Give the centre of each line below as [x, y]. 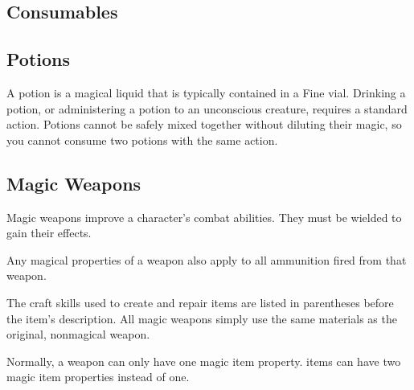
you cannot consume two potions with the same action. [142, 140]
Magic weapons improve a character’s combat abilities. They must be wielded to [204, 217]
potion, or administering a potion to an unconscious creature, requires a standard [207, 108]
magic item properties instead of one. [98, 377]
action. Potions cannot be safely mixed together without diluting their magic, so [204, 124]
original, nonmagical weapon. [78, 334]
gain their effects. [49, 233]
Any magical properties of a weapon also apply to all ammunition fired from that [207, 259]
